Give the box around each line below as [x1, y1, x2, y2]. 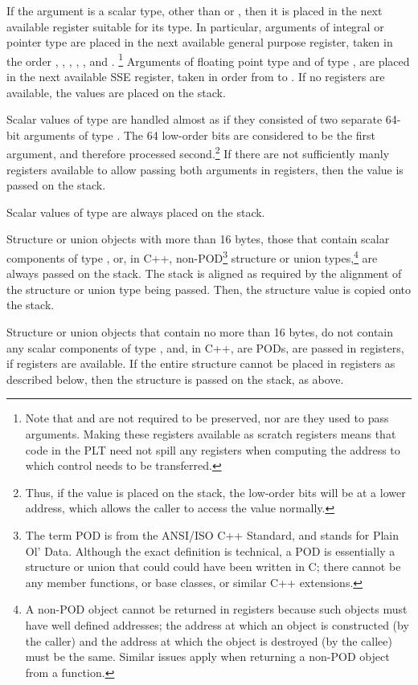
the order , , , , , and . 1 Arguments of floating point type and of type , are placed [6, 50, 410, 69]
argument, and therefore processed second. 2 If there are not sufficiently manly [6, 143, 390, 162]
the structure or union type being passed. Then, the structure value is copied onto [6, 280, 412, 297]
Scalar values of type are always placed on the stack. [6, 203, 265, 220]
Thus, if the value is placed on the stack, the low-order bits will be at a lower [25, 483, 406, 500]
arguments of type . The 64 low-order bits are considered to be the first [23, 126, 376, 143]
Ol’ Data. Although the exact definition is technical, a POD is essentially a [25, 542, 395, 559]
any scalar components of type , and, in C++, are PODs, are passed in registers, [6, 339, 404, 356]
